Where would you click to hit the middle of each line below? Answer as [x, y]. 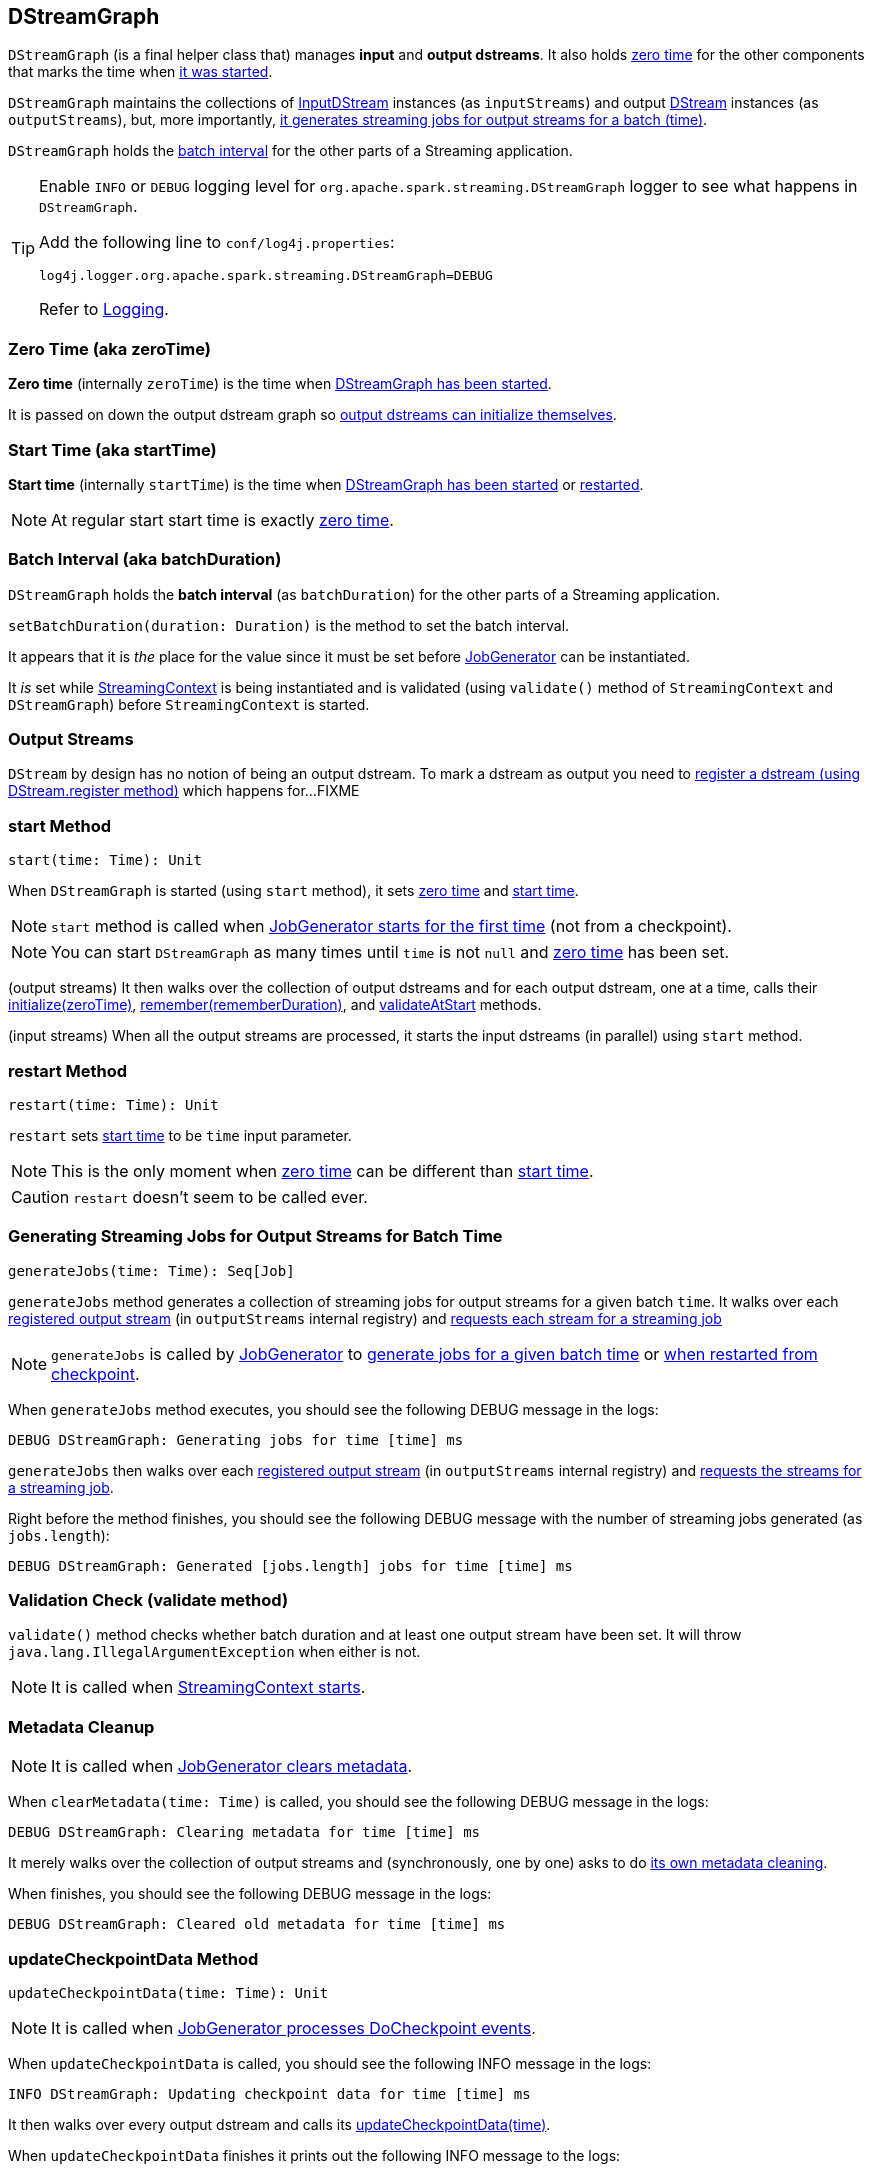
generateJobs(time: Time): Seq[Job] [151, 1270]
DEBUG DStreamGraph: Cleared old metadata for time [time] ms [257, 1924]
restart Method [68, 1070]
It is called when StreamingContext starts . [208, 1687]
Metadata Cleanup [81, 1726]
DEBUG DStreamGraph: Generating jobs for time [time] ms [236, 1439]
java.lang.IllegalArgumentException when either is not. [214, 1652]
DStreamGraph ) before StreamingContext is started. [189, 704]
